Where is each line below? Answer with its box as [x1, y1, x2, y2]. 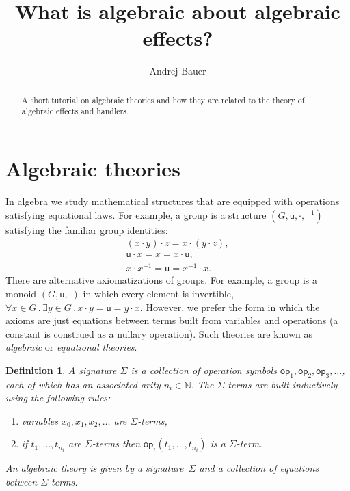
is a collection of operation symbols [131, 362, 277, 377]
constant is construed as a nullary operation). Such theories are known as [5, 326, 313, 341]
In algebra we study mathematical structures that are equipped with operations [5, 194, 340, 208]
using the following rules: [5, 390, 111, 405]
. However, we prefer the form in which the [139, 300, 320, 314]
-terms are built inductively [224, 377, 338, 391]
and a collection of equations [199, 461, 319, 475]
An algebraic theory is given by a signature [5, 461, 184, 475]
